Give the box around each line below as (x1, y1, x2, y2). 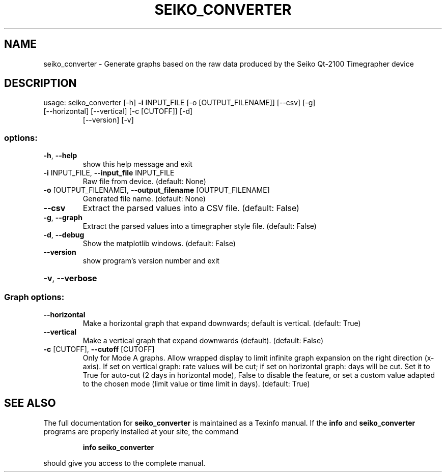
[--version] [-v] (82, 115, 134, 125)
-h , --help (43, 151, 77, 160)
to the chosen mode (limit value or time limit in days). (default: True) (82, 379, 310, 388)
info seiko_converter (82, 442, 154, 452)
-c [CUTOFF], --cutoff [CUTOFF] (43, 344, 155, 353)
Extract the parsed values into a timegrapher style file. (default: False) (82, 222, 317, 231)
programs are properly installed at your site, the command (43, 427, 239, 436)
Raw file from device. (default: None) (82, 177, 206, 186)
